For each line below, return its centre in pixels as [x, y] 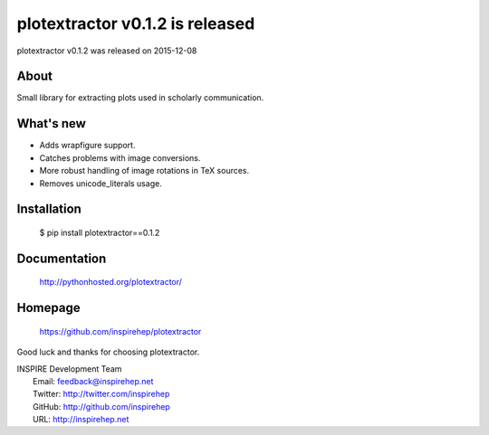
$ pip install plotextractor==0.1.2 [100, 232]
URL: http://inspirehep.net [81, 420]
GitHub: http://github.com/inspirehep [102, 406]
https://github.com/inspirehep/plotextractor [120, 331]
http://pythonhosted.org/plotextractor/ [111, 282]
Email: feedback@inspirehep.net [93, 381]
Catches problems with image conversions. [120, 157]
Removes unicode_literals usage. [101, 183]
